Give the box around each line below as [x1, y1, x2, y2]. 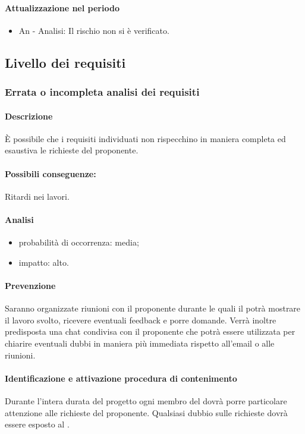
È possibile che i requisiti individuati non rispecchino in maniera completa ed [5, 132, 286, 144]
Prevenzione [5, 279, 56, 291]
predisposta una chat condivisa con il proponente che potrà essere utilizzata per [5, 325, 295, 338]
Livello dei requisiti [5, 53, 126, 71]
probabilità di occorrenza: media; [18, 236, 139, 249]
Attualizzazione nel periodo [5, 1, 120, 14]
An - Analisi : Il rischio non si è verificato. [18, 24, 169, 36]
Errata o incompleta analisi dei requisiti [5, 84, 200, 99]
